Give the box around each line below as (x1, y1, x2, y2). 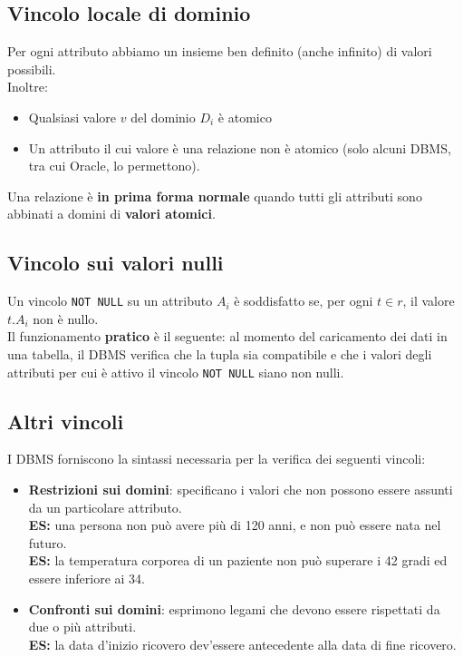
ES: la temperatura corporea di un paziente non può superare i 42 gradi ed (28, 551, 448, 570)
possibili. (7, 59, 56, 78)
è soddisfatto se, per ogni (234, 291, 373, 310)
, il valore (402, 291, 455, 310)
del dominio (130, 107, 196, 126)
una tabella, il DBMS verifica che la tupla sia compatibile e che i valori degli (7, 345, 432, 363)
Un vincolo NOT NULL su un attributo (7, 291, 213, 310)
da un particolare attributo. (28, 497, 182, 516)
